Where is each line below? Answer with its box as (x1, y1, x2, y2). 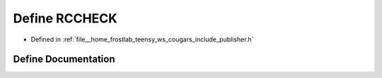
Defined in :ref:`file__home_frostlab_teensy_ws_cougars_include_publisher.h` (30, 35, 254, 44)
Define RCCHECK (13, 11, 118, 26)
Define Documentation (13, 53, 115, 65)
